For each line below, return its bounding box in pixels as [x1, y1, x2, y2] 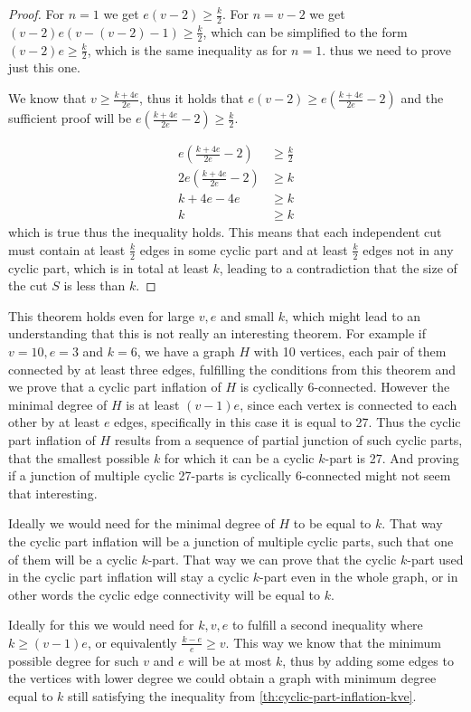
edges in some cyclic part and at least [139, 240, 348, 259]
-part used [407, 549, 464, 568]
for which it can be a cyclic [164, 448, 315, 467]
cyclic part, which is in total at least [8, 258, 209, 277]
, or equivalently [87, 632, 177, 651]
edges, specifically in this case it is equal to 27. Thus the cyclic [114, 413, 461, 432]
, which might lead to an [285, 306, 421, 325]
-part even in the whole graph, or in [259, 567, 458, 586]
